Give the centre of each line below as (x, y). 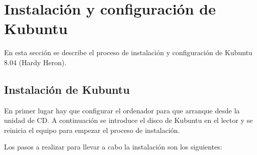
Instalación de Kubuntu (67, 89)
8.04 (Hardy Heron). (35, 62)
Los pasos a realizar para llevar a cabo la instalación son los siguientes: (113, 147)
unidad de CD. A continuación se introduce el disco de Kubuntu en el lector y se (128, 120)
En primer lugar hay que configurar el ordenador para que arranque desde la (122, 110)
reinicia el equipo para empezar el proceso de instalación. (92, 130)
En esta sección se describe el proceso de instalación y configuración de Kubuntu (128, 52)
